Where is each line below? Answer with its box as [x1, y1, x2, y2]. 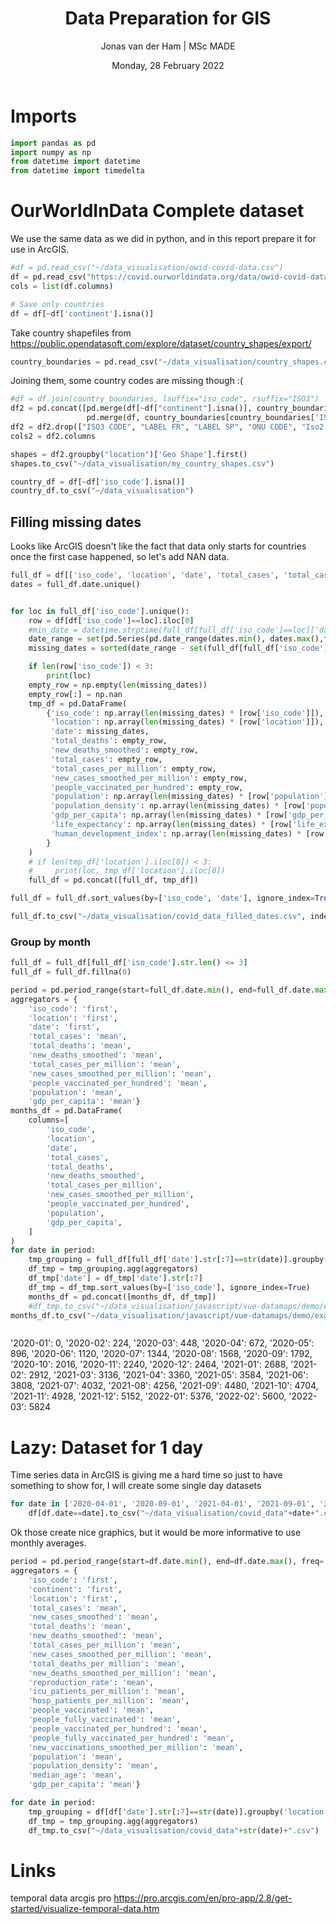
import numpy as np [10, 147, 92, 157]
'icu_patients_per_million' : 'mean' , [28, 1687, 186, 1697]
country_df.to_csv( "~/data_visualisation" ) [10, 486, 195, 496]
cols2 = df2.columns [10, 431, 97, 441]
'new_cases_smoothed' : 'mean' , [28, 1612, 159, 1622]
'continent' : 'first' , [28, 1584, 123, 1594]
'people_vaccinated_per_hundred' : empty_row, [50, 782, 244, 792]
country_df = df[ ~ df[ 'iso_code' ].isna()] [10, 477, 186, 487]
